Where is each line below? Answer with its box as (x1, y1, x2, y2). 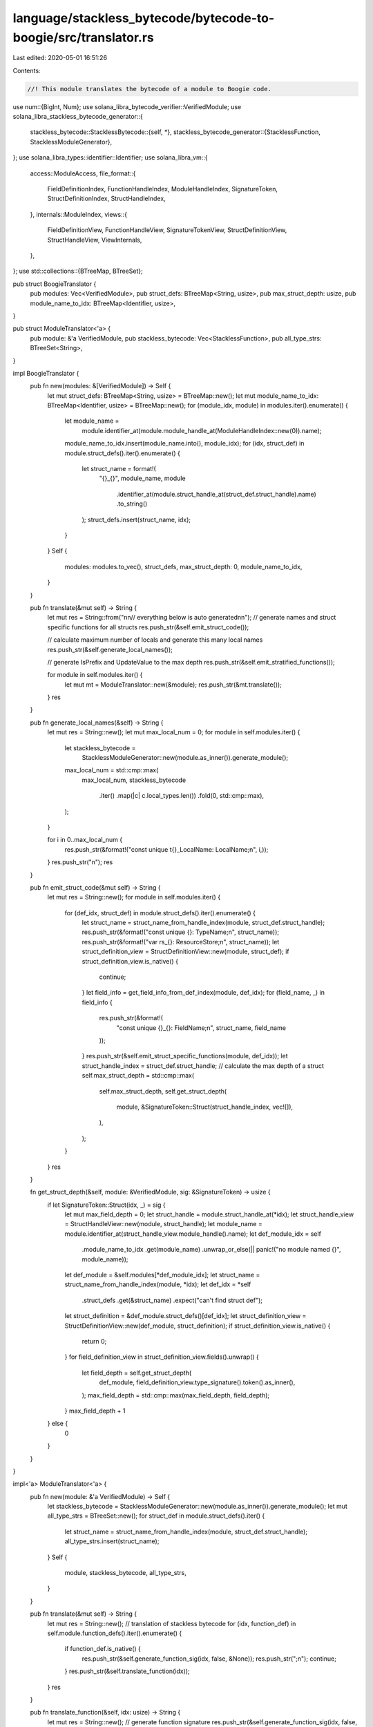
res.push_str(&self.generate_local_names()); (47, 645, 173, 653)
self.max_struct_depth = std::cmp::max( (82, 1071, 195, 1080)
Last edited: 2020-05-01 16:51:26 (12, 54, 107, 62)
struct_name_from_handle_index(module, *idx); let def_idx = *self (64, 1280, 251, 1288)
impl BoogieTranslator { (12, 369, 79, 377)
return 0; (82, 1337, 107, 1345)
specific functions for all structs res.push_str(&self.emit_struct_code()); (47, 622, 249, 631)
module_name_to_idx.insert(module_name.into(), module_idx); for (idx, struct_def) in (64, 439, 305, 448)
